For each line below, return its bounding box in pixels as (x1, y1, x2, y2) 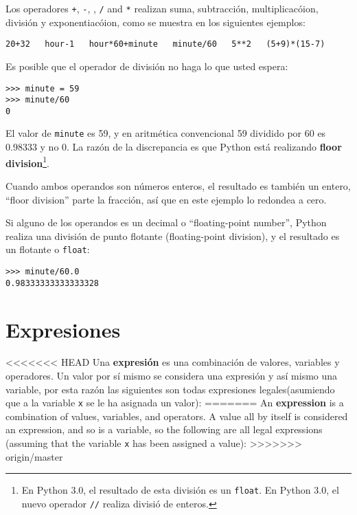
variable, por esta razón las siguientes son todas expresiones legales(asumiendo (5, 382, 335, 396)
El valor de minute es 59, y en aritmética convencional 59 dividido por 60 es (5, 126, 326, 140)
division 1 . (5, 153, 49, 170)
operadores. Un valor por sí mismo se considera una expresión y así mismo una (5, 369, 338, 383)
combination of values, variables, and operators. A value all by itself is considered (5, 408, 348, 423)
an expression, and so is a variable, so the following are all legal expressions (5, 422, 323, 437)
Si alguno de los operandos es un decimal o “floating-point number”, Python (5, 215, 327, 230)
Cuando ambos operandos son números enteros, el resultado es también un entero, (5, 178, 351, 193)
